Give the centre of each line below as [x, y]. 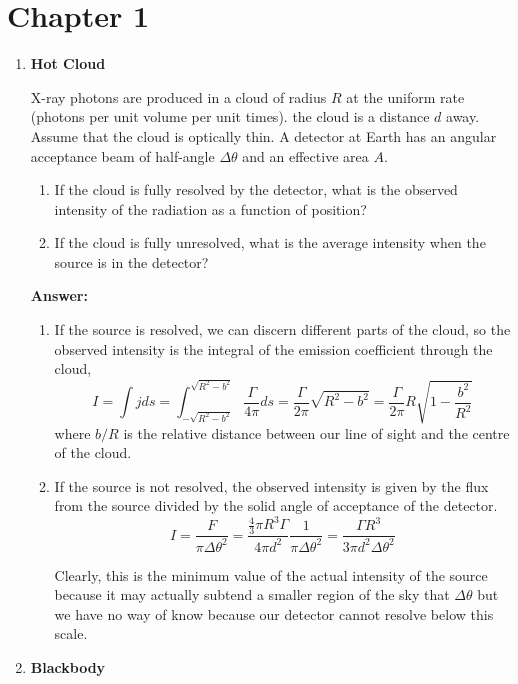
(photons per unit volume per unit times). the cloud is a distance [230, 116]
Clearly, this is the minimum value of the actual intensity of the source [271, 574]
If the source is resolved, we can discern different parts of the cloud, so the [282, 329]
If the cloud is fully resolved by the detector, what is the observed [256, 189]
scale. [71, 633]
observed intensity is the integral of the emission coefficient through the [273, 348]
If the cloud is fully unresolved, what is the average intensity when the [270, 242]
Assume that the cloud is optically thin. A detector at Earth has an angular [263, 135]
